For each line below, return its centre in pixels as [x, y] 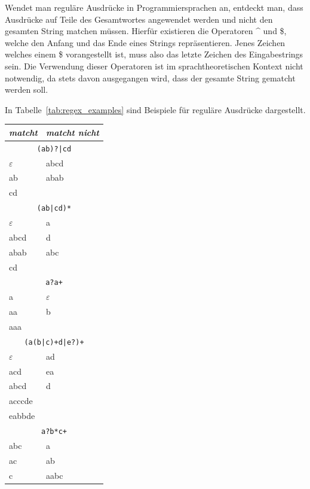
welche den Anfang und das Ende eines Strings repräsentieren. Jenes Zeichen [145, 42]
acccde [21, 401]
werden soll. [27, 89]
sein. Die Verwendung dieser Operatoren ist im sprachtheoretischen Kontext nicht [154, 66]
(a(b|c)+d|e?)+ [54, 342]
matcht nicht [73, 132]
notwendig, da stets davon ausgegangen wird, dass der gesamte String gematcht [150, 78]
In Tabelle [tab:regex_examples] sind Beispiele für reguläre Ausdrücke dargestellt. [155, 109]
